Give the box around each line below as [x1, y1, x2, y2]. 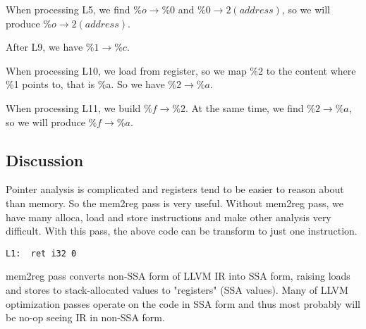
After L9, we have [6, 39, 83, 54]
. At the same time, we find [185, 100, 304, 115]
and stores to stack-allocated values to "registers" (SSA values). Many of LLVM [6, 282, 348, 297]
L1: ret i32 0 [6, 248, 77, 259]
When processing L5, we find [6, 2, 130, 16]
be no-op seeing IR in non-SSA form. [6, 310, 165, 325]
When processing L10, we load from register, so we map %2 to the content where [6, 63, 356, 77]
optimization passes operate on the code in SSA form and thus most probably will [6, 296, 360, 311]
